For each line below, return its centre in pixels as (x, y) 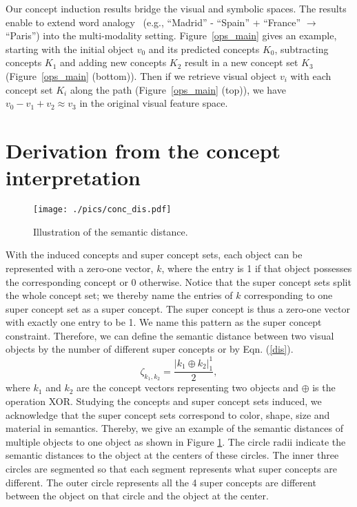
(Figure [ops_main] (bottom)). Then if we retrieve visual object (141, 75)
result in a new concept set (242, 62)
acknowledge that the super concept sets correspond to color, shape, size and (168, 414)
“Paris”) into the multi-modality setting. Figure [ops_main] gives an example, (171, 35)
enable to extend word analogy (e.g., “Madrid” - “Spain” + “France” (153, 22)
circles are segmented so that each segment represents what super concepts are (172, 468)
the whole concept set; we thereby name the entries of (119, 295)
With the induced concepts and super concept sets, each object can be (154, 255)
